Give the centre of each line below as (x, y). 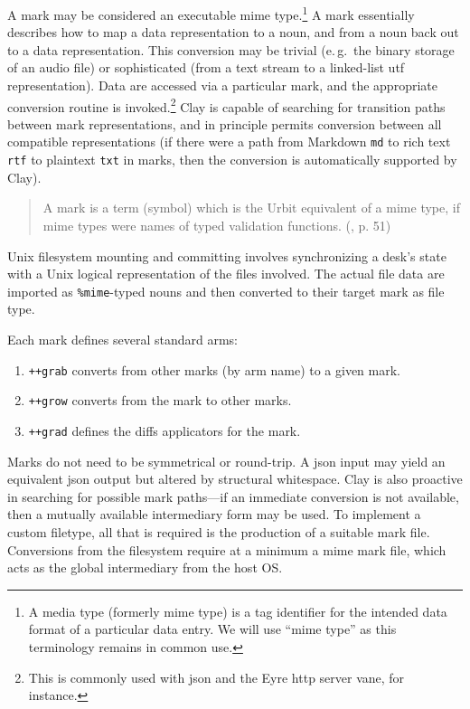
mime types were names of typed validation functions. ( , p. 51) (217, 225)
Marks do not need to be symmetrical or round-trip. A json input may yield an (226, 461)
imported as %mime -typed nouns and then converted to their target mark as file (226, 291)
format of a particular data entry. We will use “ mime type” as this (212, 629)
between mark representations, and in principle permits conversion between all (225, 123)
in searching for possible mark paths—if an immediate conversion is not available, (233, 496)
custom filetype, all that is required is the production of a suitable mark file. (219, 531)
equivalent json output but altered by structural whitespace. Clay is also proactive (235, 479)
